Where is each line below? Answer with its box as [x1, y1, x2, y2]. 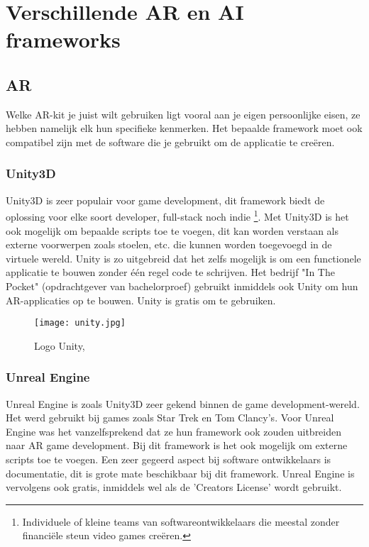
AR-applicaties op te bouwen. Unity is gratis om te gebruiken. [6, 292, 276, 307]
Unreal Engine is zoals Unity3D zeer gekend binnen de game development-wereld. [6, 396, 360, 411]
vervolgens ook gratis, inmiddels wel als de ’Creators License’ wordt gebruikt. [6, 480, 342, 494]
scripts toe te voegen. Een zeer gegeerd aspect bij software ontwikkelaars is [6, 452, 331, 467]
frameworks [6, 25, 121, 54]
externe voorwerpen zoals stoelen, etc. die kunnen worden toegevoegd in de [6, 237, 332, 252]
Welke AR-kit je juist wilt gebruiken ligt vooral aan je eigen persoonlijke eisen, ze [6, 106, 360, 121]
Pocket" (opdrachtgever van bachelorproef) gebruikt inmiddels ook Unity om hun [6, 278, 358, 293]
